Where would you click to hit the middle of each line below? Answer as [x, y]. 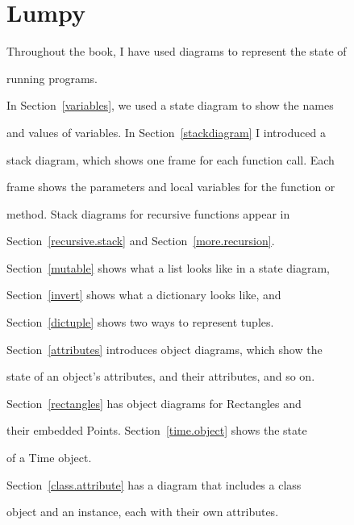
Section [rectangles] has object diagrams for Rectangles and [154, 403]
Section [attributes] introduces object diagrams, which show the [165, 349]
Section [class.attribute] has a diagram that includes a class [154, 484]
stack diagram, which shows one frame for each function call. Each [171, 159]
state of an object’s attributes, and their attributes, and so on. [161, 376]
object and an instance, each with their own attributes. [143, 512]
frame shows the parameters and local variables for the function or [171, 187]
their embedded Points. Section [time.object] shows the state [157, 430]
